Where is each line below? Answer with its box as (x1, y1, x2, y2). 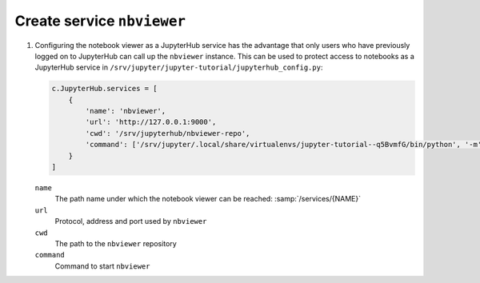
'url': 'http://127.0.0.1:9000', (85, 118, 217, 127)
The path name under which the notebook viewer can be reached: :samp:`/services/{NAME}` (54, 194, 362, 204)
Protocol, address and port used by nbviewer (54, 217, 207, 226)
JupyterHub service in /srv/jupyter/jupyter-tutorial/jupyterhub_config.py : (34, 62, 323, 72)
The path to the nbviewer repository (54, 238, 178, 248)
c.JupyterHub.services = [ (51, 84, 158, 94)
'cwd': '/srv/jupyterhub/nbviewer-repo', (85, 129, 250, 138)
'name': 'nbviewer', (85, 106, 166, 116)
